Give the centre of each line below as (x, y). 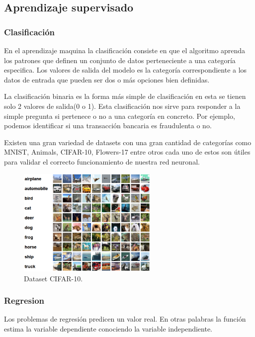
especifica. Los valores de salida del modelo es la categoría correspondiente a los (126, 70)
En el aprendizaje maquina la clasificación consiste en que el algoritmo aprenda (125, 50)
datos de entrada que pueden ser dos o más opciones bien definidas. (107, 79)
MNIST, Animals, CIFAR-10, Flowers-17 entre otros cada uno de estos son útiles (127, 152)
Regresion (24, 300)
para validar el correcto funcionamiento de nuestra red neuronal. (102, 161)
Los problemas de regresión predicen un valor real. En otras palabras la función (125, 319)
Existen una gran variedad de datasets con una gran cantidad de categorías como (128, 142)
